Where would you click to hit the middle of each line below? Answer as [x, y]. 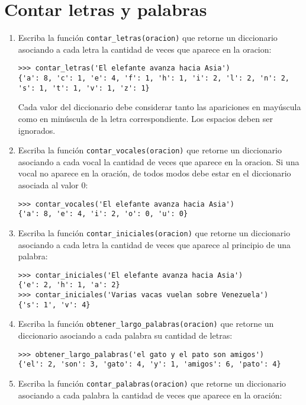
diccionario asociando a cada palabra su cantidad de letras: [125, 335]
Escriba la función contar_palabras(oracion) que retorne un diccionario [152, 383]
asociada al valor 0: [53, 184]
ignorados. [37, 130]
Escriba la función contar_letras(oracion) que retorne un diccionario [148, 38]
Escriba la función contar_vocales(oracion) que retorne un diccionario [150, 150]
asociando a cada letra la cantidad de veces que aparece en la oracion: [145, 49]
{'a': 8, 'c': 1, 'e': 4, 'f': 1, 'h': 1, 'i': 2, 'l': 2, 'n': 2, [154, 78]
